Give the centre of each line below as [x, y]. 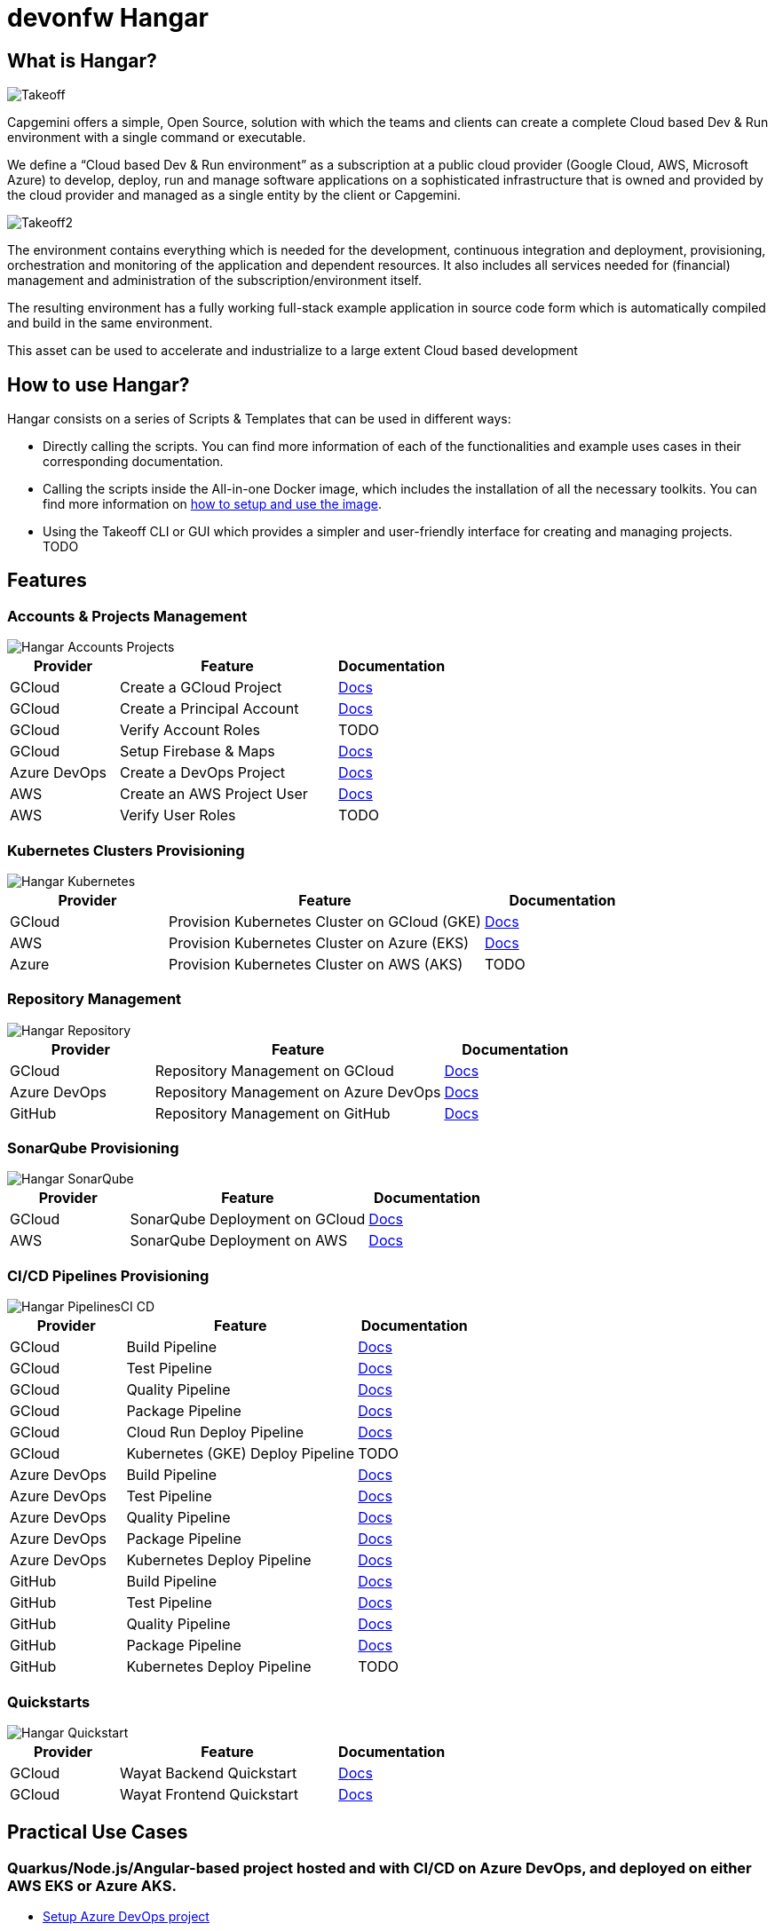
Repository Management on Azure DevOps [298, 1092]
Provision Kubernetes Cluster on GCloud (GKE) [324, 921]
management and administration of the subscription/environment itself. [215, 281]
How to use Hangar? [99, 384]
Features [47, 581]
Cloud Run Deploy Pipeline [215, 1432]
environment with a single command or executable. [157, 138]
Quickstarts [49, 1701]
